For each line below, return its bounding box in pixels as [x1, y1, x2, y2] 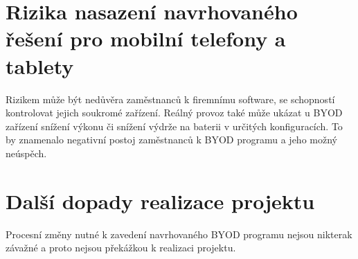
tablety [6, 51, 74, 80]
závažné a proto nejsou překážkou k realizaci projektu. [6, 240, 236, 255]
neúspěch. [6, 145, 47, 160]
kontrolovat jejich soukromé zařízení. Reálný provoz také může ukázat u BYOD [6, 105, 343, 120]
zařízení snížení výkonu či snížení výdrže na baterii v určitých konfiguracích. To [6, 118, 343, 133]
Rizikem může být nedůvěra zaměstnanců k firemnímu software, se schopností [6, 91, 335, 106]
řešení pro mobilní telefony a [6, 24, 286, 53]
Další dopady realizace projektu [6, 186, 315, 215]
